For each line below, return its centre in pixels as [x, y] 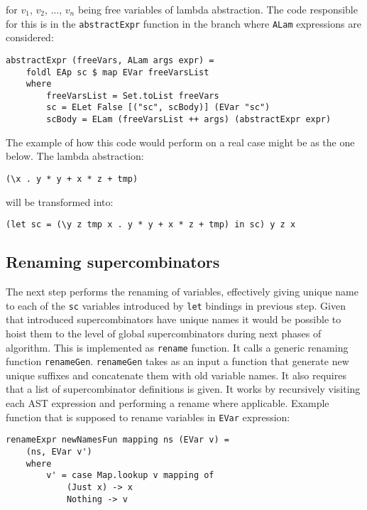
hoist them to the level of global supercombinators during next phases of [164, 333]
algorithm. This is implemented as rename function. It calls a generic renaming [177, 347]
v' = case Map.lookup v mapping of [130, 476]
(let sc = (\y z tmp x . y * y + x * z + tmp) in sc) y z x [151, 225]
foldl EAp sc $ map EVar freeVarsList [117, 72]
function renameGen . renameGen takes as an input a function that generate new [177, 361]
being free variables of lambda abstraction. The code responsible [218, 9]
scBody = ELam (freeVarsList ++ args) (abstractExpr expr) [189, 120]
